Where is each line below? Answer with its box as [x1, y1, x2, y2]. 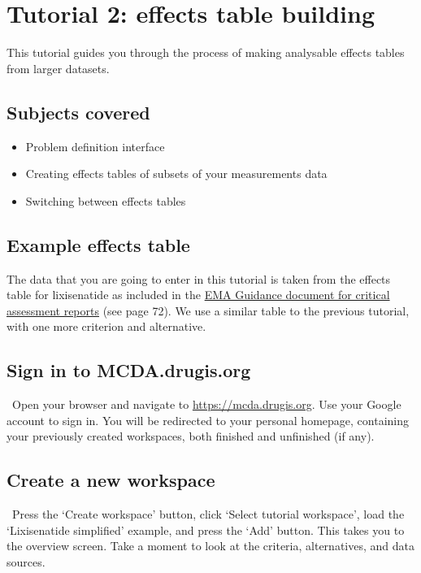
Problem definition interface [25, 137, 165, 154]
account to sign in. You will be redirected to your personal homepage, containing [7, 411, 409, 428]
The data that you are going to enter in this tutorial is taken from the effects [7, 270, 391, 287]
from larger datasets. [7, 59, 110, 76]
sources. [7, 553, 46, 570]
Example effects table [7, 232, 190, 257]
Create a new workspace [7, 467, 215, 493]
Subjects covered [7, 99, 150, 124]
